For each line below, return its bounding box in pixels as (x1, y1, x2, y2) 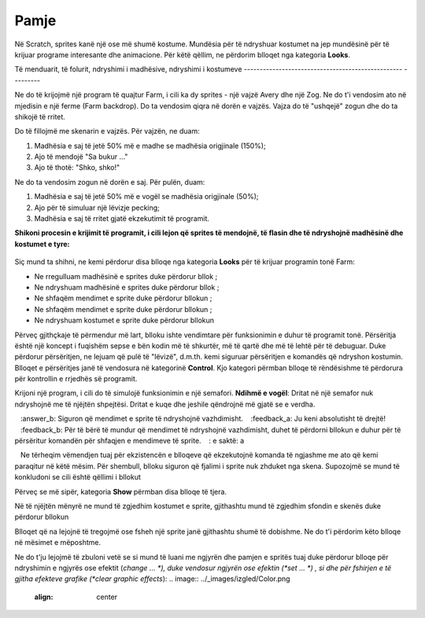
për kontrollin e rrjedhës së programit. (14, 374, 138, 384)
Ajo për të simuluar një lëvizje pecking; (34, 203, 161, 212)
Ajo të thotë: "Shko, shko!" (34, 163, 120, 172)
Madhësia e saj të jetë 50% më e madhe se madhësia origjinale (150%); (34, 141, 267, 150)
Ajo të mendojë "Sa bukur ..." (34, 152, 128, 161)
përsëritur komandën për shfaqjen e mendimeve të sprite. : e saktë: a (14, 436, 245, 446)
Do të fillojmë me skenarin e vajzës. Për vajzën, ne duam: (14, 127, 200, 136)
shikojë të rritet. (14, 112, 66, 121)
